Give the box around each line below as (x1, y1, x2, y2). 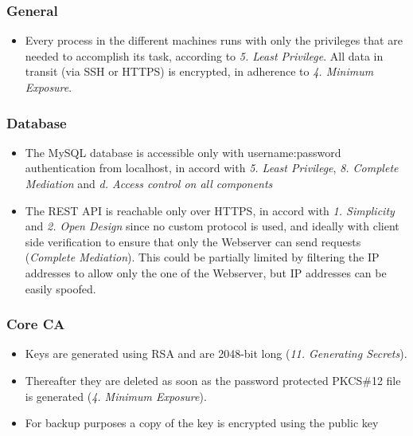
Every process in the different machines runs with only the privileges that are (25, 32, 403, 49)
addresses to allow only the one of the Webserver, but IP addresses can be (25, 264, 387, 281)
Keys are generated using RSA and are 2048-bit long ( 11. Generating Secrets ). (25, 345, 407, 362)
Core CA (6, 314, 65, 334)
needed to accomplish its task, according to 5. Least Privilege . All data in (25, 47, 384, 64)
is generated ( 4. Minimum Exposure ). (25, 387, 207, 404)
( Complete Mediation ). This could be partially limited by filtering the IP (25, 249, 380, 265)
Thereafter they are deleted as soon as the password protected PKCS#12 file (25, 371, 401, 388)
